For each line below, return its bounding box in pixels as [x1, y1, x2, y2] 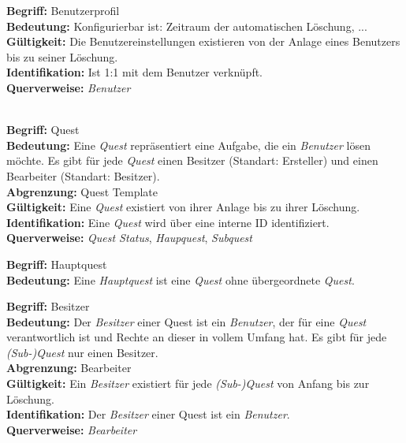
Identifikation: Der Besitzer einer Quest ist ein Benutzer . [6, 406, 290, 423]
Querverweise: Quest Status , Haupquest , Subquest [6, 229, 252, 246]
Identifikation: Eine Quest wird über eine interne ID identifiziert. [6, 214, 330, 230]
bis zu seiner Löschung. [6, 48, 118, 65]
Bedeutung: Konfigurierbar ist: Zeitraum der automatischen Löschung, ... [6, 17, 367, 34]
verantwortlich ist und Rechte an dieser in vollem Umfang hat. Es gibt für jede [6, 329, 387, 345]
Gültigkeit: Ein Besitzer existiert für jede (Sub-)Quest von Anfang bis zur [6, 375, 370, 392]
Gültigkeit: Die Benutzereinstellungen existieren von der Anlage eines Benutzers [6, 33, 400, 50]
